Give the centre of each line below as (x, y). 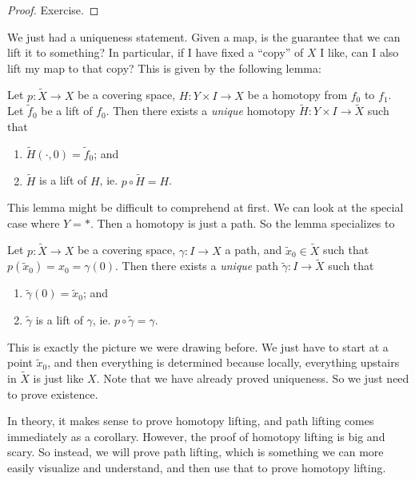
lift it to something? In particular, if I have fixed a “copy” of (156, 52)
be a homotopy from (297, 95)
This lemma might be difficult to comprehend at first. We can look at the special (206, 207)
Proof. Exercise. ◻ (53, 10)
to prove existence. (53, 394)
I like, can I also (359, 52)
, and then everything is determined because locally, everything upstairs (223, 362)
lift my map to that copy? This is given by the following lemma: (164, 68)
